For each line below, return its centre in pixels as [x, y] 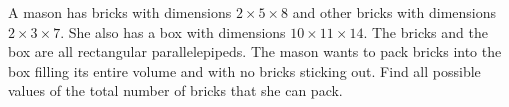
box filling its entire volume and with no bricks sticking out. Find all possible [244, 70]
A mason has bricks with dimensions [120, 12]
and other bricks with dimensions [394, 12]
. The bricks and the [425, 31]
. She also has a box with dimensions [173, 31]
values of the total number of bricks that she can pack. [175, 90]
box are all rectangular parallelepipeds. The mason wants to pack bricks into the [255, 51]
